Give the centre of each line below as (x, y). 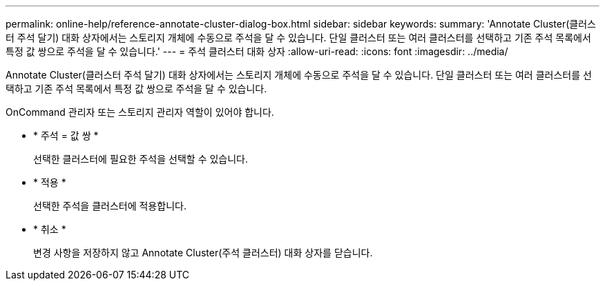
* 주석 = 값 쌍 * (66, 135)
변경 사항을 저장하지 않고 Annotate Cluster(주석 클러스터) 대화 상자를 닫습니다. (203, 253)
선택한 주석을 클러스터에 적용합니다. (110, 206)
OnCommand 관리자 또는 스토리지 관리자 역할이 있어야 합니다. (140, 112)
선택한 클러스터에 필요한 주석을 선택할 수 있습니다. (141, 159)
